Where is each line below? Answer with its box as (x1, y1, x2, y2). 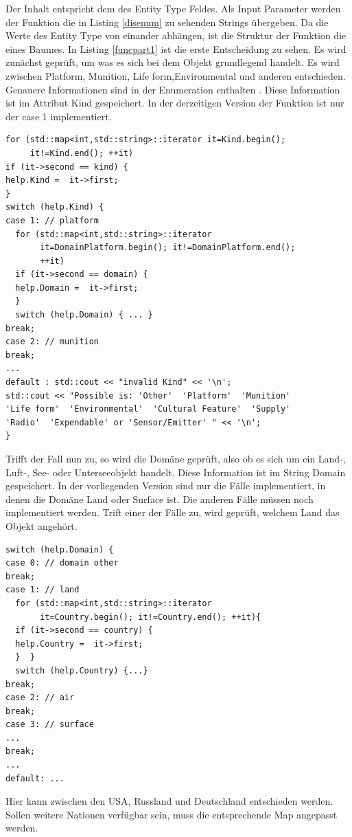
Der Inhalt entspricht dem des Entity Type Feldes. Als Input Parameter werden (5, 1, 341, 15)
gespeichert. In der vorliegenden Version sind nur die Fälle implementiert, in (5, 478, 326, 493)
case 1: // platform (5, 215, 99, 225)
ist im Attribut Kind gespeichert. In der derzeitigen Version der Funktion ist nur (5, 96, 344, 110)
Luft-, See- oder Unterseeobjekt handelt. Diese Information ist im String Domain (5, 465, 346, 479)
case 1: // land (5, 585, 80, 595)
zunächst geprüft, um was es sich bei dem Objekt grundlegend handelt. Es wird (5, 55, 340, 69)
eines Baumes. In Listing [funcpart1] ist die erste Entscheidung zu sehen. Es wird (5, 41, 347, 56)
